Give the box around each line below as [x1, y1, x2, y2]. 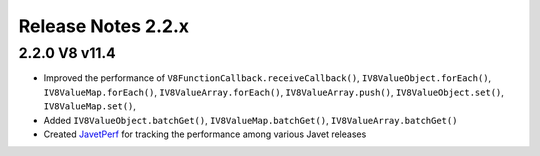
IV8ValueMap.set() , [43, 100, 137, 112]
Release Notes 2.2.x [18, 15, 190, 37]
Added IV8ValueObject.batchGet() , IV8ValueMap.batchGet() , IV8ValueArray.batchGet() [43, 114, 458, 126]
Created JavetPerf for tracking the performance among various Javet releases [43, 128, 367, 140]
